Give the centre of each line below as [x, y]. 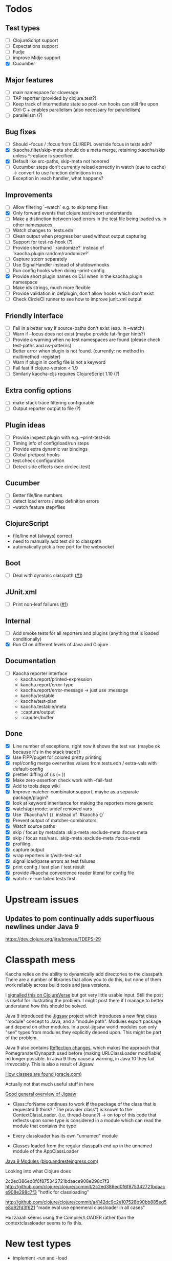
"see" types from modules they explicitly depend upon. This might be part [83, 1032]
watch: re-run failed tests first [44, 878]
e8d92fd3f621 [20, 1207]
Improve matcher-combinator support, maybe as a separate [76, 792]
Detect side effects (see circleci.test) [51, 467]
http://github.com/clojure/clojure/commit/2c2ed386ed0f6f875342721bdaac [85, 1187]
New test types [38, 1244]
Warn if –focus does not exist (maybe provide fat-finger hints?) [79, 334]
